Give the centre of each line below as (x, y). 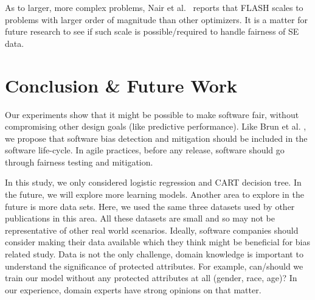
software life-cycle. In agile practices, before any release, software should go (145, 150)
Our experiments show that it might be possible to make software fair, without (152, 114)
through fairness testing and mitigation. (79, 162)
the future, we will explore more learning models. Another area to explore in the (154, 194)
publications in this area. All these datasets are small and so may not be (140, 218)
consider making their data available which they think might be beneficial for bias (157, 242)
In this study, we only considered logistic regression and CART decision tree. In (153, 182)
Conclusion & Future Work (121, 85)
